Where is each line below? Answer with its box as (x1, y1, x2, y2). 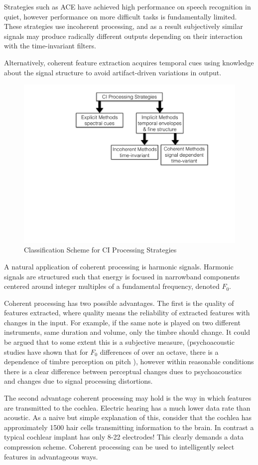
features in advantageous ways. (4, 451, 98, 462)
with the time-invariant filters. (4, 40, 96, 51)
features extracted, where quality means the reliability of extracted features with (4, 307, 250, 318)
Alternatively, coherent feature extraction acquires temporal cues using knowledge (4, 57, 254, 67)
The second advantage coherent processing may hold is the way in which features (4, 393, 252, 403)
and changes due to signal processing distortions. (4, 376, 153, 386)
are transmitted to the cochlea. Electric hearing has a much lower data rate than (4, 402, 251, 413)
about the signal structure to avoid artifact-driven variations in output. (4, 67, 222, 77)
